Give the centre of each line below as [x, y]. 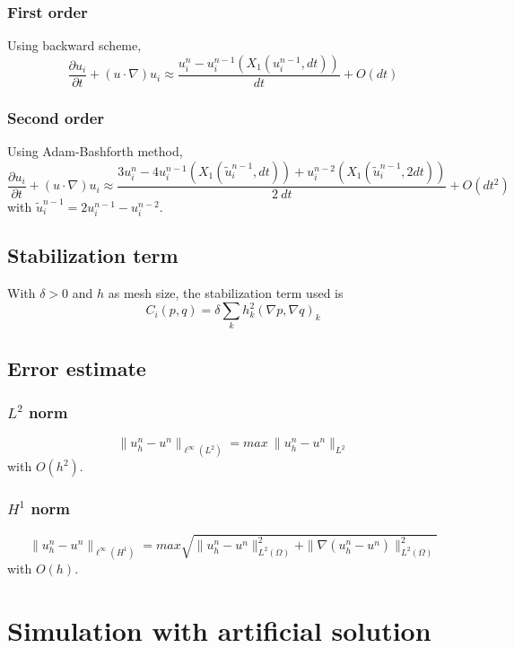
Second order [56, 117]
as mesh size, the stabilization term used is [226, 293]
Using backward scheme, [74, 45]
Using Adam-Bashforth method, [95, 151]
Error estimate [77, 368]
